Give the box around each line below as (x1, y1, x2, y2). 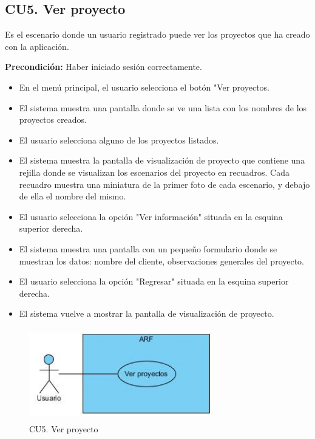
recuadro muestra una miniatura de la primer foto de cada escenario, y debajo (19, 178, 310, 190)
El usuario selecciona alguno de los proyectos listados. (19, 133, 219, 146)
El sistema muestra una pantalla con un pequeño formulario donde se (19, 242, 277, 255)
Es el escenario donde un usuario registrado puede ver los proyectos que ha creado (5, 28, 310, 41)
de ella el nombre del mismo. (19, 190, 126, 202)
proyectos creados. (19, 113, 87, 126)
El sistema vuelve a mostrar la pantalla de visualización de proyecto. (19, 307, 274, 320)
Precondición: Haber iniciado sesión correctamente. (5, 60, 202, 73)
